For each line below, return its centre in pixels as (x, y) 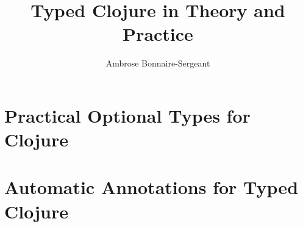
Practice (158, 34)
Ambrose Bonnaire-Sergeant (158, 63)
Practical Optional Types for (127, 115)
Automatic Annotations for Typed (151, 187)
